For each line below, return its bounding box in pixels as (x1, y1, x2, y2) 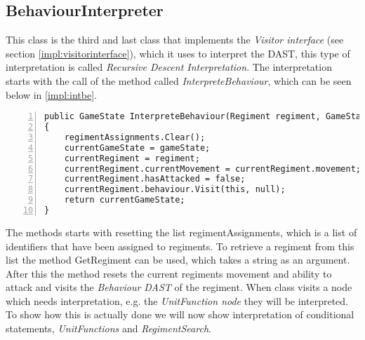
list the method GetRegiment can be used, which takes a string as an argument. (6, 252, 350, 267)
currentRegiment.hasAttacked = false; (64, 174, 246, 184)
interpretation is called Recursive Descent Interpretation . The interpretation (6, 60, 332, 74)
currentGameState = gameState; (64, 142, 211, 153)
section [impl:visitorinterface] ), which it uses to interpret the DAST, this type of (6, 46, 350, 60)
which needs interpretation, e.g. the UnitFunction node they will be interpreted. (6, 293, 348, 308)
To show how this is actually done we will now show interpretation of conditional (6, 307, 354, 322)
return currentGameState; (64, 195, 185, 205)
